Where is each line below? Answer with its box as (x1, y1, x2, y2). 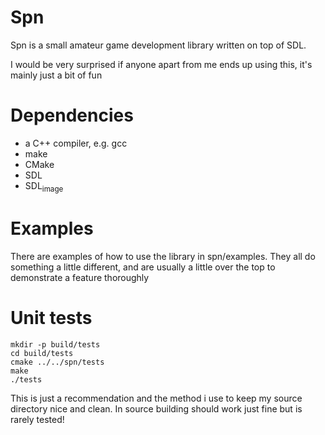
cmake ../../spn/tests (10, 357, 105, 367)
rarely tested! (10, 413, 65, 425)
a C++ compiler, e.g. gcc (24, 137, 128, 149)
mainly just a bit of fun (10, 69, 103, 81)
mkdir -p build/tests (10, 339, 101, 350)
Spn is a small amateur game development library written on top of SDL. (10, 39, 307, 51)
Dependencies (10, 104, 134, 127)
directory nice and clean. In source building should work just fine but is (10, 402, 303, 415)
